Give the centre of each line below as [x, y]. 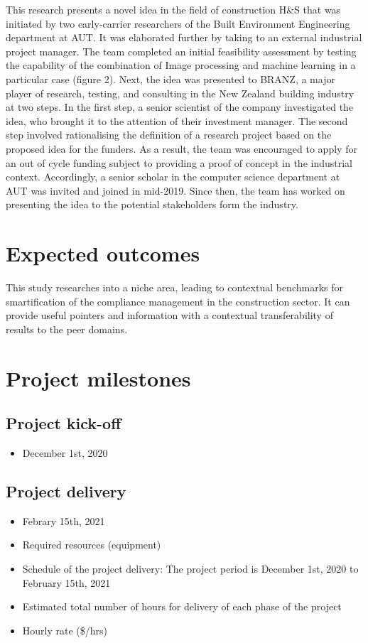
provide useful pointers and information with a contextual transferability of [169, 315]
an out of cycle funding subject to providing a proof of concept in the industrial [179, 162]
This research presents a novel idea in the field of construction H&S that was [173, 9]
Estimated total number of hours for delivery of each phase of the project [182, 606]
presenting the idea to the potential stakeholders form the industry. [152, 204]
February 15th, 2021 [66, 582]
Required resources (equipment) [92, 545]
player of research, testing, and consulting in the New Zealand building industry [180, 93]
